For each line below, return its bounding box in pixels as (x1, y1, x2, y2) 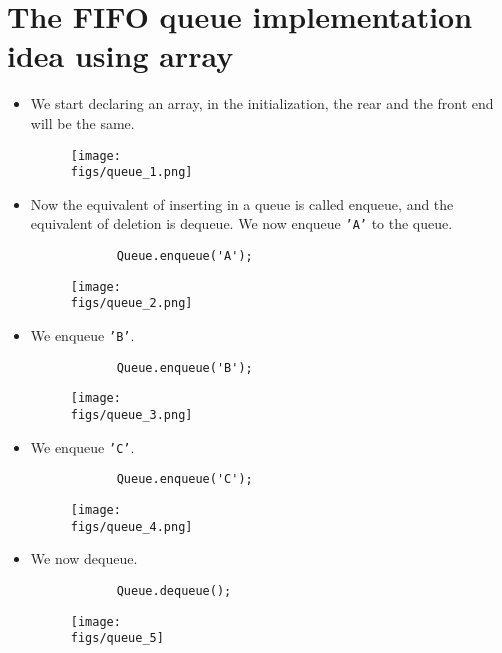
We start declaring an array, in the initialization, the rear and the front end (30, 93, 494, 114)
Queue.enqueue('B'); (116, 360, 253, 375)
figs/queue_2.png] (70, 296, 193, 311)
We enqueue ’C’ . (30, 436, 135, 457)
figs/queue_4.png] (70, 519, 193, 534)
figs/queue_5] (70, 631, 164, 646)
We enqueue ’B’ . (30, 325, 135, 346)
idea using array (7, 35, 234, 76)
